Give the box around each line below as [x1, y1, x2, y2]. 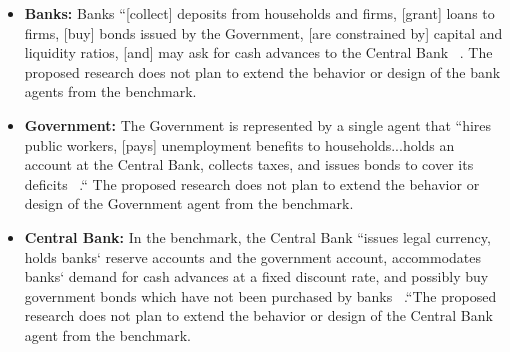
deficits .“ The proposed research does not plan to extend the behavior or [24, 173, 480, 194]
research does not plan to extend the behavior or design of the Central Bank [24, 305, 493, 326]
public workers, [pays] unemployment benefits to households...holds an [24, 134, 455, 155]
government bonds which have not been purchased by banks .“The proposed [24, 285, 497, 306]
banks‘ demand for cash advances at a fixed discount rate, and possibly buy [24, 266, 489, 287]
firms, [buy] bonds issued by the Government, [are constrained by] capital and [24, 22, 503, 43]
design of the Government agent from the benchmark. [24, 193, 354, 214]
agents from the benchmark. [24, 81, 197, 102]
